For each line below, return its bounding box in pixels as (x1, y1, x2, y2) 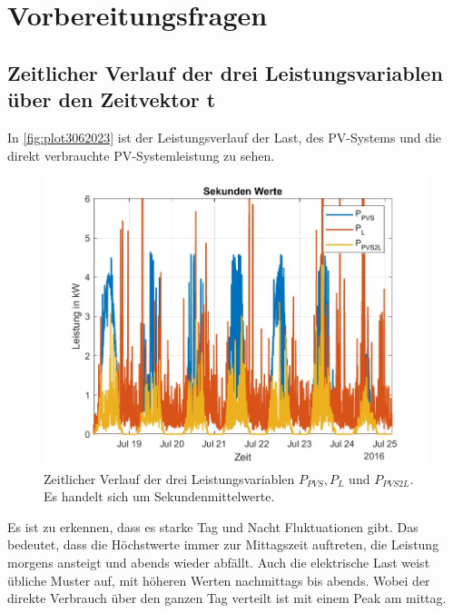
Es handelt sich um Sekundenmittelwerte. (44, 487, 275, 506)
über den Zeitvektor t (7, 85, 216, 114)
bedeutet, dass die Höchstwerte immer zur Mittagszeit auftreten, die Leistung (7, 535, 439, 554)
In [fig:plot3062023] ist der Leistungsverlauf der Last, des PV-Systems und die (7, 127, 442, 146)
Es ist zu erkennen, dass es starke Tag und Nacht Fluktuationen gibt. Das (7, 517, 419, 536)
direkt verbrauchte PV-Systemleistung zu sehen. (7, 145, 275, 164)
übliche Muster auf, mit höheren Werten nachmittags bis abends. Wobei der (7, 570, 430, 589)
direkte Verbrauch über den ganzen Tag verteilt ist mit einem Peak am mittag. (7, 588, 447, 608)
